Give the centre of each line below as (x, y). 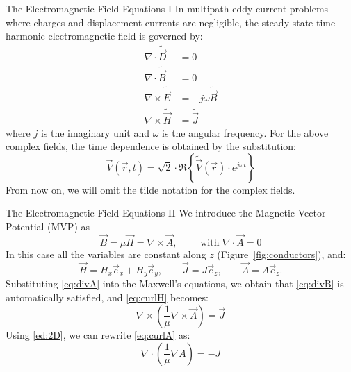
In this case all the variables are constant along (106, 254)
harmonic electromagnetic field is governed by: (104, 36)
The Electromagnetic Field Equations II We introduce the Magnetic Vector (166, 213)
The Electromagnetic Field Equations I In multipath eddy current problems (167, 8)
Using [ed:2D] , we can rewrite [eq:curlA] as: (98, 335)
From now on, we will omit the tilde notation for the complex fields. (150, 189)
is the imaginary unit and (95, 132)
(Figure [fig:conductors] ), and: (281, 254)
